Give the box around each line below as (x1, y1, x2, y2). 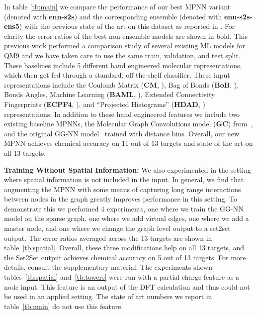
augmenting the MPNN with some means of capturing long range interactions (4, 184, 241, 194)
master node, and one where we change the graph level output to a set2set (4, 223, 231, 233)
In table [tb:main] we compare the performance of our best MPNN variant (4, 1, 231, 11)
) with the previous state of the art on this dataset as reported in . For (19, 21, 235, 31)
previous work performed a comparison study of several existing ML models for (4, 40, 246, 51)
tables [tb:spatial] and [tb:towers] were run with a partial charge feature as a (4, 272, 240, 282)
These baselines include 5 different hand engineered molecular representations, (4, 60, 242, 70)
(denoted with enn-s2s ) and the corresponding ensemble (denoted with (4, 11, 222, 21)
